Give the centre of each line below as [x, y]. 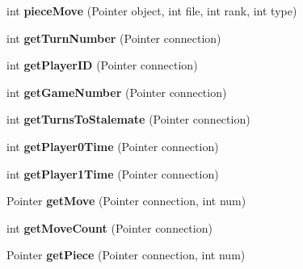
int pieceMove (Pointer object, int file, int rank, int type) [152, 11]
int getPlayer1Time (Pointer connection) [113, 173]
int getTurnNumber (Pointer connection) [114, 38]
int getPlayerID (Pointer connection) [102, 65]
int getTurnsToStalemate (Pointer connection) [128, 119]
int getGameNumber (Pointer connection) [117, 92]
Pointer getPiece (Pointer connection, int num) [126, 255]
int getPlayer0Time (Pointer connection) [113, 146]
